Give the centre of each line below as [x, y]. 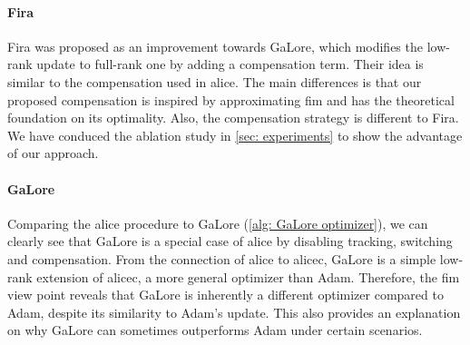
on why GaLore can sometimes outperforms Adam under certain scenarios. [215, 330]
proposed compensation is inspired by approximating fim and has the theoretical [231, 99]
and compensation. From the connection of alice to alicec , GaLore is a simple [222, 258]
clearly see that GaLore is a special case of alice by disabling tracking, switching [230, 241]
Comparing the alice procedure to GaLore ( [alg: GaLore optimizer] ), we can [218, 223]
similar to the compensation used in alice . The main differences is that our [215, 81]
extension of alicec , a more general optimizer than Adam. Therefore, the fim [248, 276]
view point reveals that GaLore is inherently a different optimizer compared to [225, 295]
